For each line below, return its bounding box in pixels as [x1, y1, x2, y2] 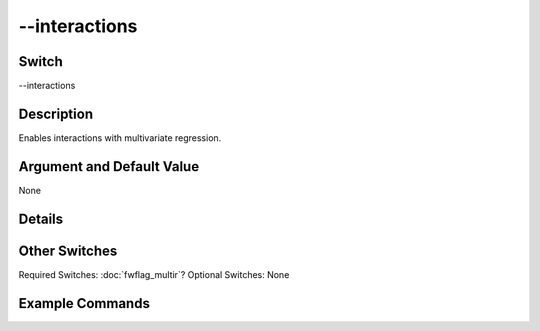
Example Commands [18, 295, 150, 312]
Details [18, 210, 64, 227]
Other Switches [18, 242, 118, 259]
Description [18, 105, 94, 122]
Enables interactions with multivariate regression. [18, 131, 222, 144]
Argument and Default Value [18, 158, 200, 175]
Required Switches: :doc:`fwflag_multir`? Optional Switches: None [18, 268, 290, 280]
